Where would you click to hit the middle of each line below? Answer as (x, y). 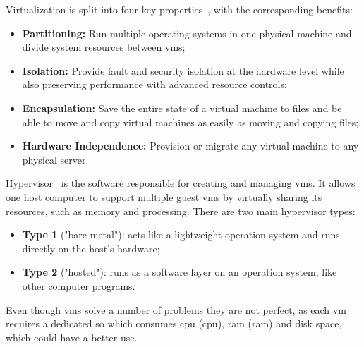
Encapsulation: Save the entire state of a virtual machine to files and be (182, 108)
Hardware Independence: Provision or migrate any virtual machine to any (190, 146)
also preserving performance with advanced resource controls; (154, 84)
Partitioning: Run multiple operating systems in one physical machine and (187, 33)
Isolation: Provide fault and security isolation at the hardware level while (183, 70)
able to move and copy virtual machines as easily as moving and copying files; (190, 122)
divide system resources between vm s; (104, 47)
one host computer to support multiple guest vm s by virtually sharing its (164, 196)
